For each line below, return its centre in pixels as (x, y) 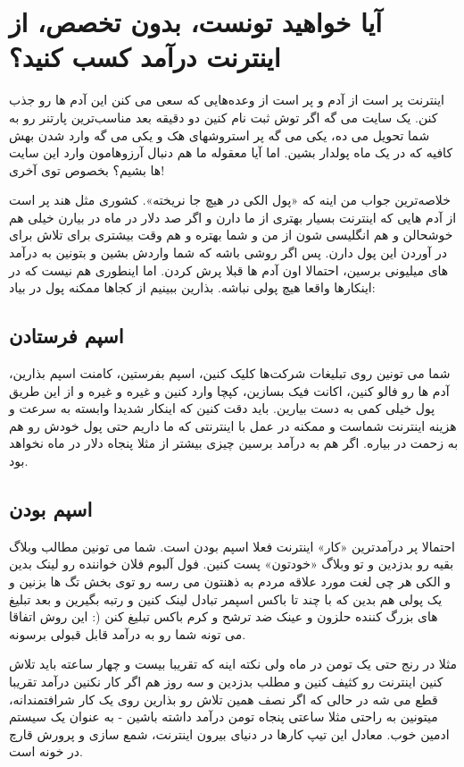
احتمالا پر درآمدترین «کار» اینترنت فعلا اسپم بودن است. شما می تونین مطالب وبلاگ (232, 546)
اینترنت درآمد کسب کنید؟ (145, 57)
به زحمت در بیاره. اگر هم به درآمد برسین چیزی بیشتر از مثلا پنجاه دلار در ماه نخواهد (234, 443)
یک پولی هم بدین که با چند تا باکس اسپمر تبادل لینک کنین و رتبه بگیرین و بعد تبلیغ (226, 598)
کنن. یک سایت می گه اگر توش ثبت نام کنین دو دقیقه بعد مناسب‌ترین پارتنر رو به (224, 117)
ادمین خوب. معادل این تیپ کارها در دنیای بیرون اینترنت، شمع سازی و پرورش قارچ (229, 733)
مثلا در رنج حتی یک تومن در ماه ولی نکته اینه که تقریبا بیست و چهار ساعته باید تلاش (233, 664)
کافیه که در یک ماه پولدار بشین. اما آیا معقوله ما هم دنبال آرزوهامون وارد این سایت (231, 152)
